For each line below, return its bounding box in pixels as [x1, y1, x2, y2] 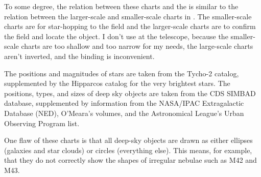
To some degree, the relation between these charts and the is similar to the [4, 1, 239, 11]
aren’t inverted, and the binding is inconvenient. [4, 50, 155, 61]
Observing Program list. [4, 117, 80, 128]
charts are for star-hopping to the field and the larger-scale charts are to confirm [4, 21, 256, 32]
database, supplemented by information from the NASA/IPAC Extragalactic [4, 98, 244, 108]
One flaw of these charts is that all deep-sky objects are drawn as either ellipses [4, 135, 253, 145]
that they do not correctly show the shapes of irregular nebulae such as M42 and [4, 155, 257, 165]
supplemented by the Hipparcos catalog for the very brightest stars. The [4, 78, 230, 88]
